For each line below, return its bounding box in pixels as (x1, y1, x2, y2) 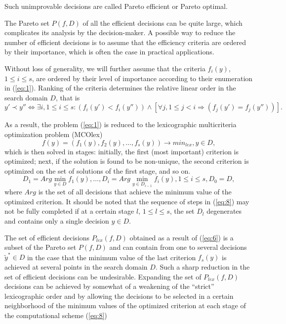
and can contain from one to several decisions (109, 242, 247, 252)
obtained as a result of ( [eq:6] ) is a (129, 232, 234, 242)
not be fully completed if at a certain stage (4, 206, 134, 216)
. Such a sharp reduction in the (155, 262, 250, 272)
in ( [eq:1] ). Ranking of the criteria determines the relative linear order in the (4, 83, 236, 93)
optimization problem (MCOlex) (4, 129, 103, 139)
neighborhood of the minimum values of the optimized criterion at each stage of (4, 300, 246, 311)
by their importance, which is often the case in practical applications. (4, 46, 214, 57)
